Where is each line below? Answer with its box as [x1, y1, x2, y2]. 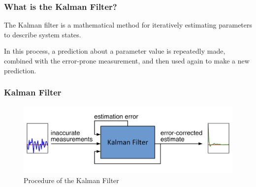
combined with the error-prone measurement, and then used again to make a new [4, 56, 250, 65]
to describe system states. [4, 29, 81, 39]
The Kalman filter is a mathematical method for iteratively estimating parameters [4, 20, 253, 30]
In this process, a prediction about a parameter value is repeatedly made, [4, 46, 225, 56]
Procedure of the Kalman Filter [24, 175, 119, 186]
